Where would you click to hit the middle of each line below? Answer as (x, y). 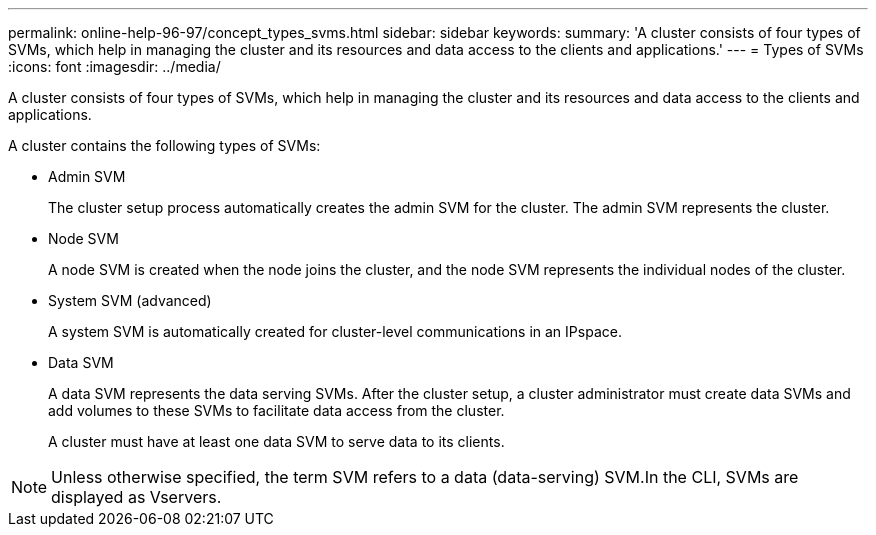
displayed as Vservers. (136, 497)
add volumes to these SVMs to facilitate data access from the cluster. (276, 410)
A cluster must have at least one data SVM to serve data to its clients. (276, 441)
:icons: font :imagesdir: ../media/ (114, 66)
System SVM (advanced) (130, 300)
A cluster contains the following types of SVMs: (164, 145)
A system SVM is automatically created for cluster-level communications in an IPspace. (335, 331)
